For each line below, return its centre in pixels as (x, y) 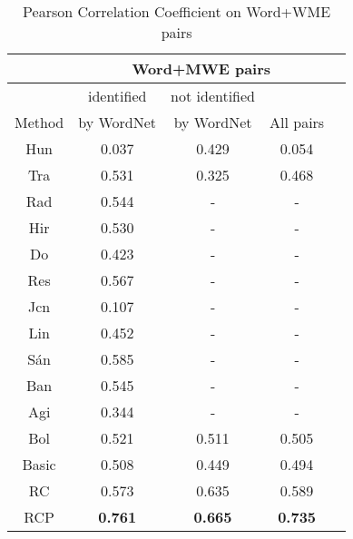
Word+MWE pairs (201, 69)
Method (39, 122)
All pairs (297, 122)
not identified (213, 96)
